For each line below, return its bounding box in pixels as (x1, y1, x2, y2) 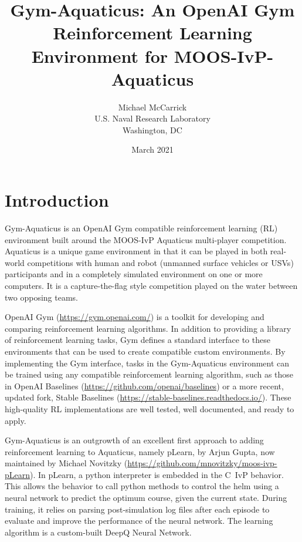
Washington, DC (123, 123, 182, 136)
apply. (5, 414, 26, 426)
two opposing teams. (5, 291, 78, 303)
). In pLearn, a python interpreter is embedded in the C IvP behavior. (30, 468, 284, 480)
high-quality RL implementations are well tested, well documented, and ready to (5, 402, 294, 415)
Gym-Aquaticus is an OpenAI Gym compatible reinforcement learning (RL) (5, 222, 278, 234)
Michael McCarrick (118, 100, 187, 113)
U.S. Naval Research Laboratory (94, 112, 211, 124)
